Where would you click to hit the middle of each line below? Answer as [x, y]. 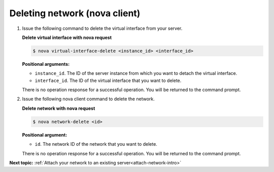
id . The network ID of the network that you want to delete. [96, 144]
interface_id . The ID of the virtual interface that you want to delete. [108, 80]
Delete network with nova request [59, 108]
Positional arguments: [46, 64]
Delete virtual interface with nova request [67, 37]
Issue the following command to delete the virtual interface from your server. [102, 28]
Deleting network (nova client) [75, 13]
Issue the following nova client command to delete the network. [88, 99]
